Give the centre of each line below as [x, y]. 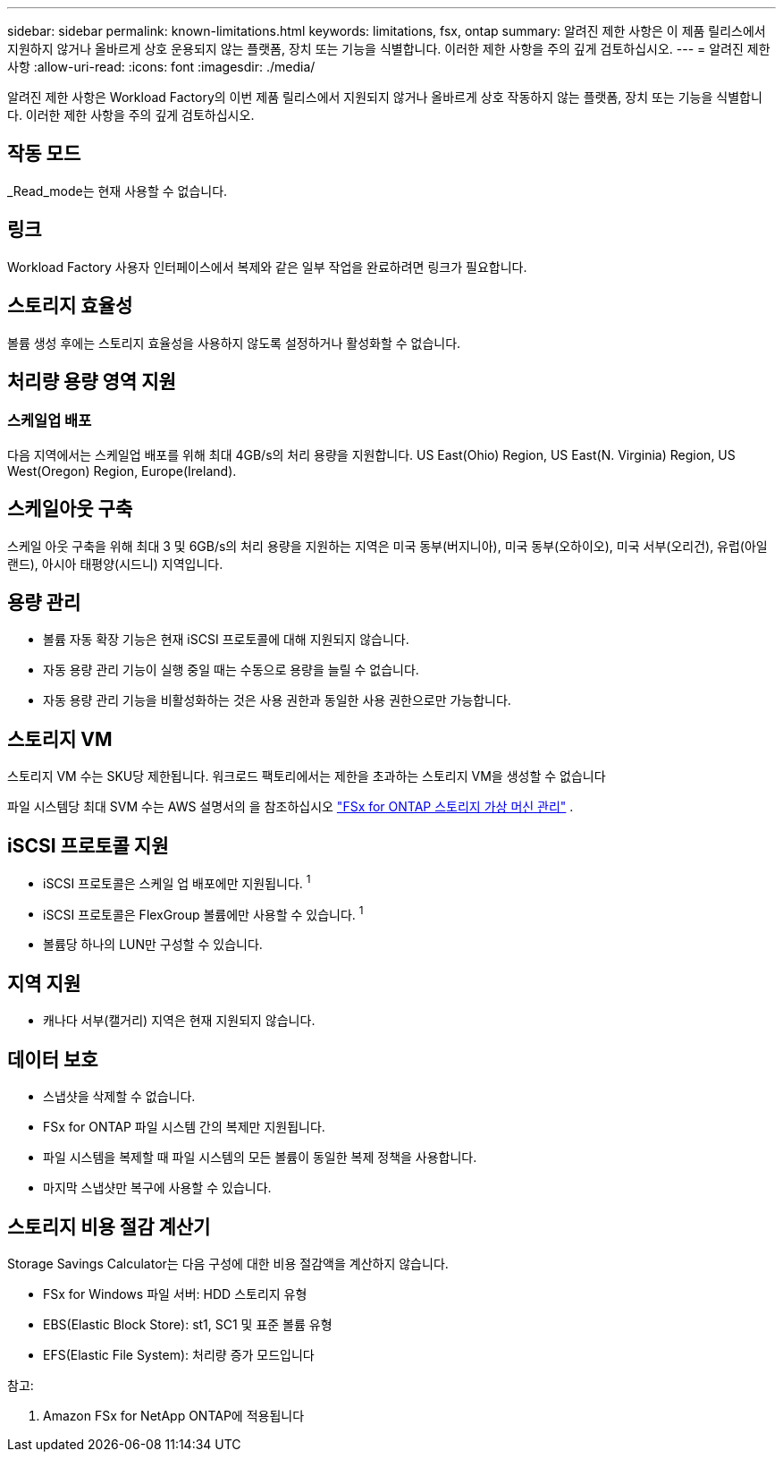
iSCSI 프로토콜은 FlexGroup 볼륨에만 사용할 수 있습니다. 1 [203, 913]
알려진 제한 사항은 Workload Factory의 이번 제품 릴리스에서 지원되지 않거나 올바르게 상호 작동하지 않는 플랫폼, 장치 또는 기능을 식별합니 [385, 97]
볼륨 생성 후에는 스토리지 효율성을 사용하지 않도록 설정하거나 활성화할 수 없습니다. [234, 343]
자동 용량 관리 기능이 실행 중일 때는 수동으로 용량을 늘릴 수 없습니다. [231, 670]
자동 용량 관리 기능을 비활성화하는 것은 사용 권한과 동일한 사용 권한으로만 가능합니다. [277, 700]
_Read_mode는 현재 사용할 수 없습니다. [118, 191]
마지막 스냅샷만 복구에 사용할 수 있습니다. [157, 1188]
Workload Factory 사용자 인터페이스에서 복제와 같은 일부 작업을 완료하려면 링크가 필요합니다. [267, 267]
